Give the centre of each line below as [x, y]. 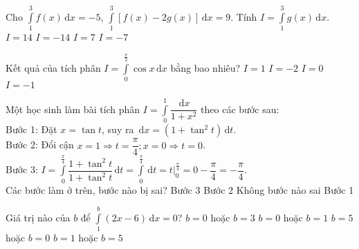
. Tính [244, 16]
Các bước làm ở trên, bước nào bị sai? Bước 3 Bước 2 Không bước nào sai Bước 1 [180, 189]
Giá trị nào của [38, 218]
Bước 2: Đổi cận [40, 145]
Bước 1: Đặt [31, 129]
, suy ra [118, 129]
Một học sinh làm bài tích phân [73, 109]
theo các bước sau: [240, 109]
